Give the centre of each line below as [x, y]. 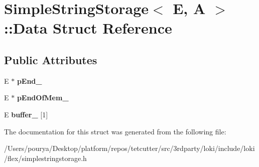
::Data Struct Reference [88, 28]
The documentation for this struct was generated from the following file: [115, 131]
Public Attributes [51, 59]
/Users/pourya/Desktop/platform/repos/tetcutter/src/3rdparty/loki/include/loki [129, 148]
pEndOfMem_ [43, 98]
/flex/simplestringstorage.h [45, 158]
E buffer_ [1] [26, 114]
